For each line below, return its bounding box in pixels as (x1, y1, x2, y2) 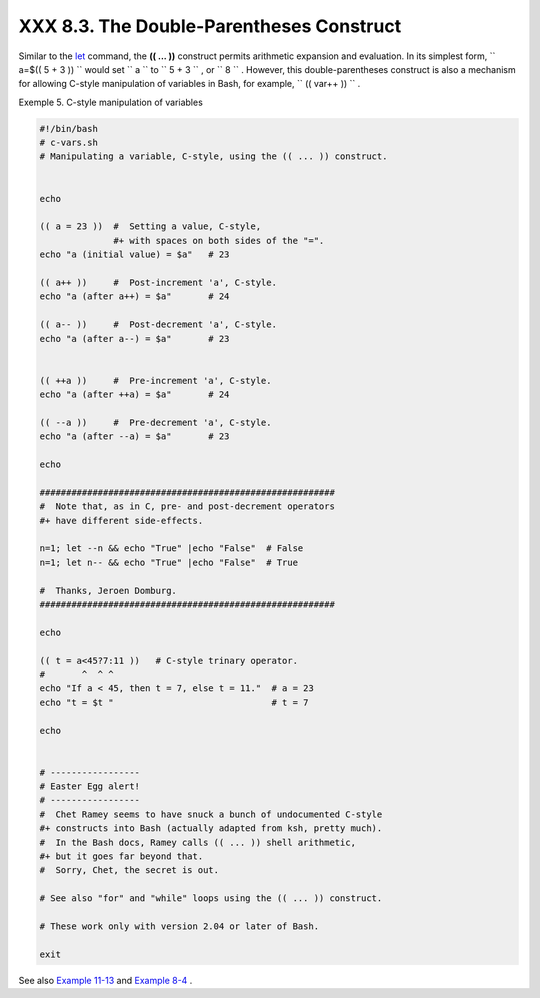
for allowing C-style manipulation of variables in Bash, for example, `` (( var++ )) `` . (18, 78, 361, 90)
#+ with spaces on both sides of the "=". (113, 235, 325, 246)
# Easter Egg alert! (39, 781, 140, 792)
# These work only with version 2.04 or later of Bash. (39, 920, 320, 932)
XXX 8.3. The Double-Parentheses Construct (18, 15, 402, 37)
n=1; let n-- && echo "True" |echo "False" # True (39, 556, 299, 568)
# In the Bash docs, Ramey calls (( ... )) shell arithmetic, (39, 836, 357, 848)
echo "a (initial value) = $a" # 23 (39, 249, 230, 260)
